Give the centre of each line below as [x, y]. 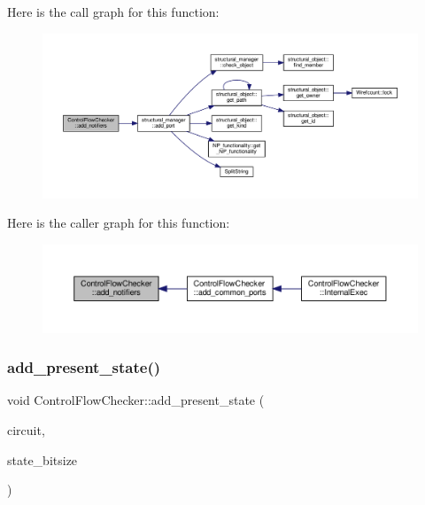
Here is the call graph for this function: [113, 12]
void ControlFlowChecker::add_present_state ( [136, 400]
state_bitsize [42, 459]
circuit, [26, 430]
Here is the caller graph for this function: [119, 223]
